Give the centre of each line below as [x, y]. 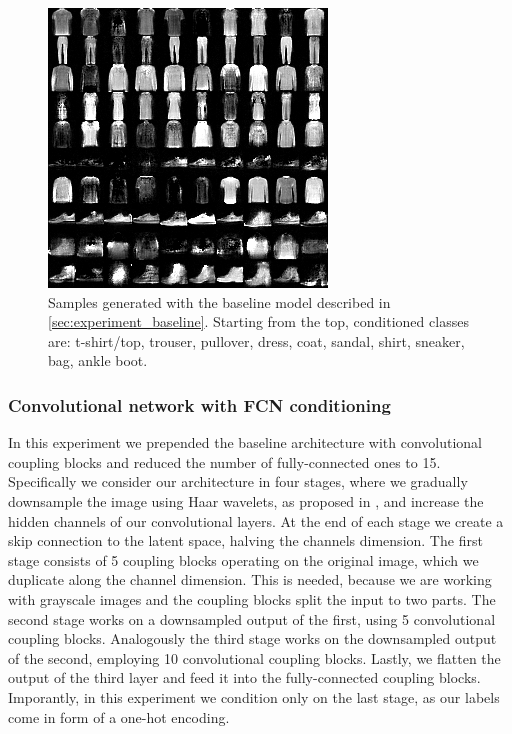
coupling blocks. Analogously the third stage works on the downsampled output [252, 638]
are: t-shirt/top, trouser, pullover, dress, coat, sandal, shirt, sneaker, [256, 340]
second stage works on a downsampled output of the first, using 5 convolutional [252, 618]
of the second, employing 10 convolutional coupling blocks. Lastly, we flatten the [254, 657]
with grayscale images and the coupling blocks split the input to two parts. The [252, 598]
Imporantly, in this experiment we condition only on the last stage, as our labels [254, 696]
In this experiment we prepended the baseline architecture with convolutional [245, 442]
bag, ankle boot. [98, 360]
